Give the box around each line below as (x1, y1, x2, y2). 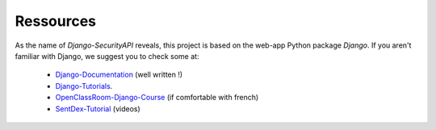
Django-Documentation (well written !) (55, 69, 183, 80)
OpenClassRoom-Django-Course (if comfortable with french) (55, 93, 259, 103)
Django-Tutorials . (55, 81, 113, 90)
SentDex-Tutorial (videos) (55, 103, 140, 113)
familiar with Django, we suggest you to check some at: (15, 51, 199, 61)
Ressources (15, 12, 97, 30)
